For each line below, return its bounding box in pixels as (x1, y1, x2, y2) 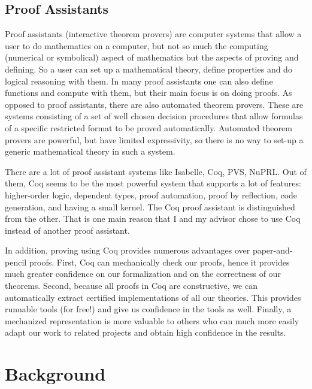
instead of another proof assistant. (5, 224, 130, 236)
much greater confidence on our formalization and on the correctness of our (5, 267, 281, 280)
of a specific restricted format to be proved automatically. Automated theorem (5, 121, 292, 134)
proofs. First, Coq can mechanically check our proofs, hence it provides (29, 255, 290, 268)
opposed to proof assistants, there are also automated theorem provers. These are (5, 98, 304, 110)
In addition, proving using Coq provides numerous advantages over (5, 244, 250, 257)
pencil (5, 255, 27, 268)
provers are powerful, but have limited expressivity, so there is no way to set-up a (5, 133, 304, 146)
